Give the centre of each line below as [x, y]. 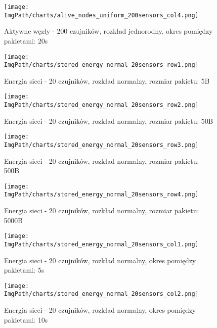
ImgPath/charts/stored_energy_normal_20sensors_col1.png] [101, 244]
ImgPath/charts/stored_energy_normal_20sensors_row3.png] [101, 145]
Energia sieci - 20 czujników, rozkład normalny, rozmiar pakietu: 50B [109, 120]
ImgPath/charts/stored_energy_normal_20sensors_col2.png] [101, 294]
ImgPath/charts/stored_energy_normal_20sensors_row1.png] [101, 65]
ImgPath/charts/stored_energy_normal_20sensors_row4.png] [101, 195]
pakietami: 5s [24, 270]
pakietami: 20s [26, 40]
